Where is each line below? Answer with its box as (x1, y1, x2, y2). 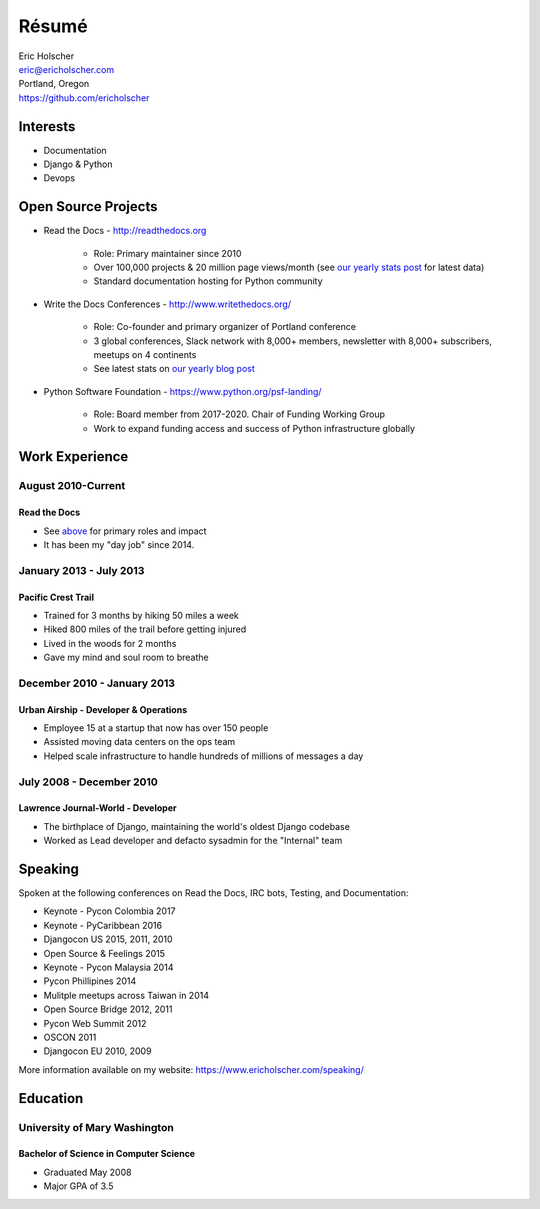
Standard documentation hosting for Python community (93, 275, 324, 287)
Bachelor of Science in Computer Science (18, 1148, 195, 1160)
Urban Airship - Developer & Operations (18, 703, 188, 715)
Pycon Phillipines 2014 (43, 975, 137, 987)
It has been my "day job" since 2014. (43, 538, 195, 550)
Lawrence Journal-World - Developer (18, 802, 177, 814)
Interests (18, 118, 76, 135)
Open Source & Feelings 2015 (43, 947, 165, 959)
